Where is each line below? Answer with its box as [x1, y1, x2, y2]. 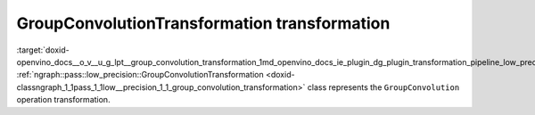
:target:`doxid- [16, 45, 70, 55]
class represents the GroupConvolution [307, 81, 460, 93]
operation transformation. [16, 94, 111, 105]
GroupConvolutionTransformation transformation [16, 13, 391, 33]
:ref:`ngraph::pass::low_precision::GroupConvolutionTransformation [16, 70, 265, 80]
